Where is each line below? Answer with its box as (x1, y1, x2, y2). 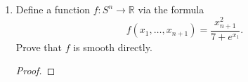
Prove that (15, 39, 62, 54)
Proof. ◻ (15, 63, 56, 78)
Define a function (15, 2, 91, 16)
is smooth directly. (73, 39, 152, 54)
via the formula (138, 2, 204, 16)
